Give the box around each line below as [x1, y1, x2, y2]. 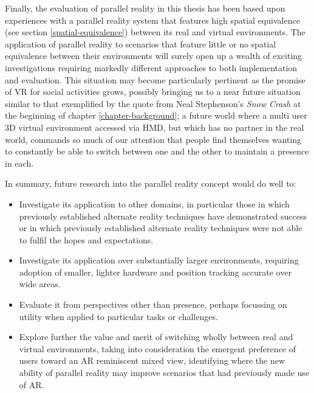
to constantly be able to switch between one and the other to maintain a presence [5, 145, 309, 158]
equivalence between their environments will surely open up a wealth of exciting [5, 49, 302, 62]
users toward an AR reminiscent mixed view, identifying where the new [19, 354, 285, 367]
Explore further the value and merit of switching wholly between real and [19, 330, 293, 343]
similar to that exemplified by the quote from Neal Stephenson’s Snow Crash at [5, 97, 301, 110]
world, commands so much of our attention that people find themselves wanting [5, 133, 302, 145]
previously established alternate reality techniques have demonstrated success [19, 209, 307, 222]
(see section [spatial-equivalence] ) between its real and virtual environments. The [5, 26, 305, 38]
